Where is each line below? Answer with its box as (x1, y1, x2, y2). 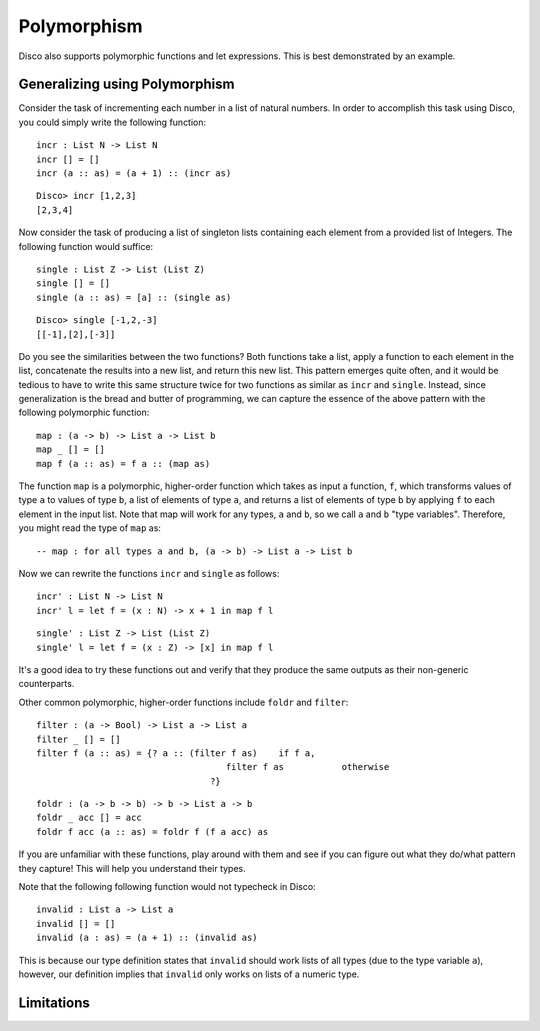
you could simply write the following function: (18, 116, 207, 128)
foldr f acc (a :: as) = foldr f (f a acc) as (36, 826, 269, 837)
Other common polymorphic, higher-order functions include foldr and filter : (18, 696, 349, 708)
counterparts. (18, 678, 75, 690)
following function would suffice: (18, 240, 154, 252)
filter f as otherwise (225, 761, 390, 773)
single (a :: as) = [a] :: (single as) (36, 291, 232, 303)
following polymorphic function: (18, 406, 150, 419)
